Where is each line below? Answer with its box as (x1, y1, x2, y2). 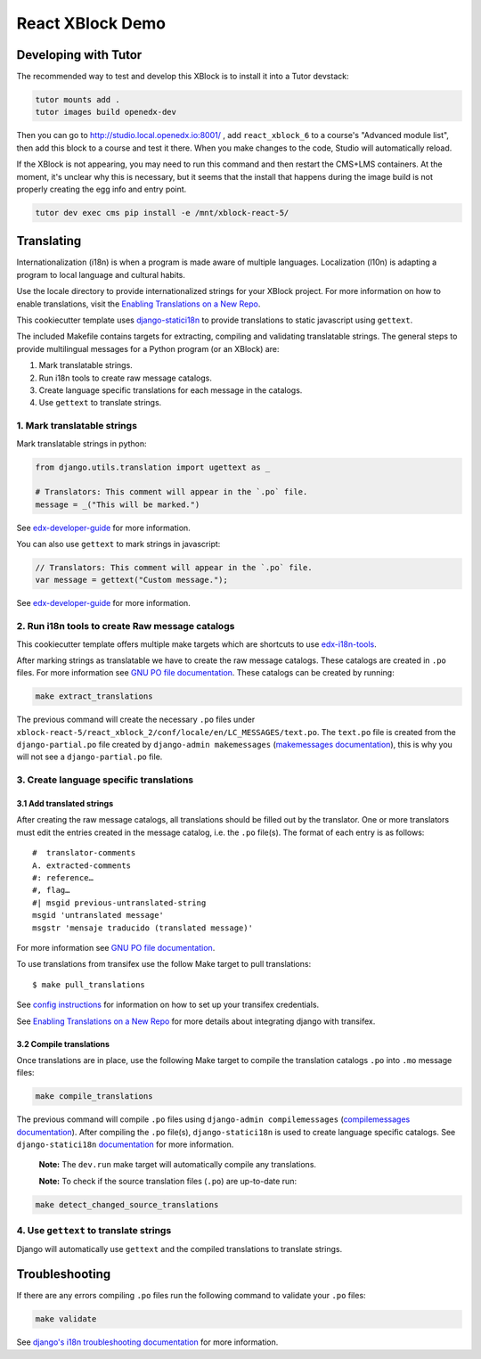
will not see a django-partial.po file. (16, 751, 163, 762)
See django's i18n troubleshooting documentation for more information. (16, 1337, 279, 1347)
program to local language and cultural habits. (16, 269, 186, 280)
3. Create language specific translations (16, 774, 194, 786)
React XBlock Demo (16, 13, 167, 33)
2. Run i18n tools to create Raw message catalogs (16, 620, 235, 633)
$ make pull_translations (32, 979, 146, 989)
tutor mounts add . (35, 94, 120, 105)
